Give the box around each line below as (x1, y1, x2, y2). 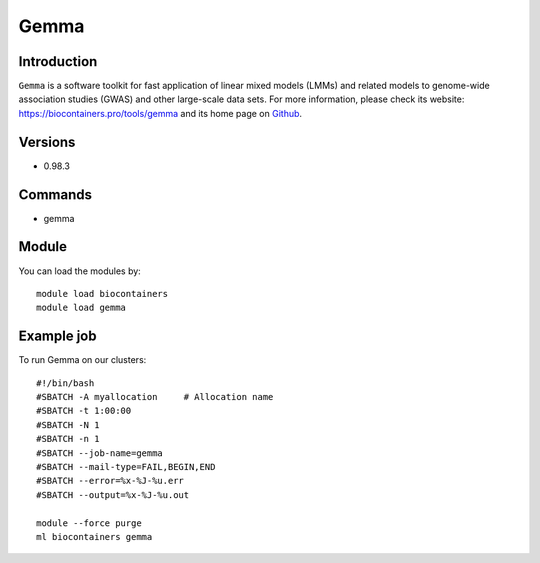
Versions (18, 133, 76, 150)
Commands (18, 186, 93, 203)
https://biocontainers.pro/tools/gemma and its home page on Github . (18, 107, 303, 119)
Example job (18, 328, 97, 345)
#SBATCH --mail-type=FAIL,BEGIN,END (36, 461, 216, 472)
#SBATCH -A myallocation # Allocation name (36, 391, 274, 403)
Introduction (18, 53, 98, 70)
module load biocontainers (36, 288, 169, 299)
